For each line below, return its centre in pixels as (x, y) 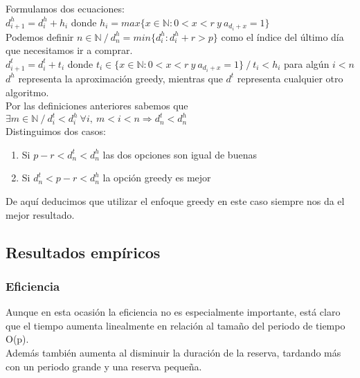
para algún (307, 63)
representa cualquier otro (290, 78)
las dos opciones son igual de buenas (180, 154)
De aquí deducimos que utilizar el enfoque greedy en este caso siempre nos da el (175, 201)
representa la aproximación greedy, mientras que (120, 78)
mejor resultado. (40, 214)
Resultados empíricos (83, 252)
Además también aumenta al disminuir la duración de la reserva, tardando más (173, 352)
